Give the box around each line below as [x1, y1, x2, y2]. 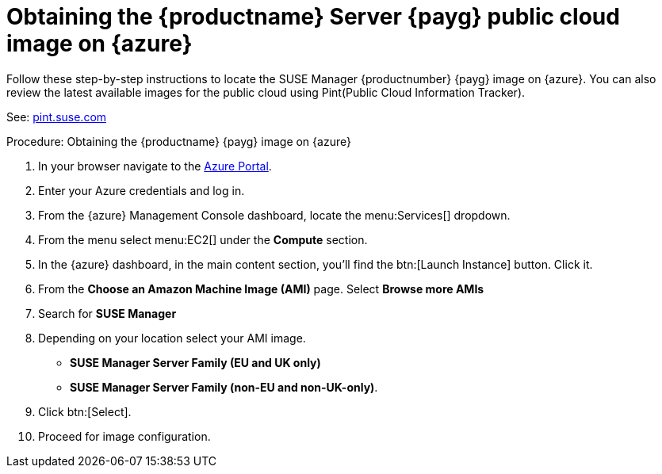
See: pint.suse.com [6, 109, 107, 124]
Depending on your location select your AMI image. [38, 331, 306, 345]
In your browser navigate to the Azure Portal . [38, 159, 272, 173]
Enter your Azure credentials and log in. [38, 183, 245, 197]
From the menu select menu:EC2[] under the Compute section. [38, 232, 368, 247]
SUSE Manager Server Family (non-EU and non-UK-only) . [70, 380, 378, 394]
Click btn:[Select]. [38, 404, 132, 419]
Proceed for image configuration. [38, 429, 211, 443]
